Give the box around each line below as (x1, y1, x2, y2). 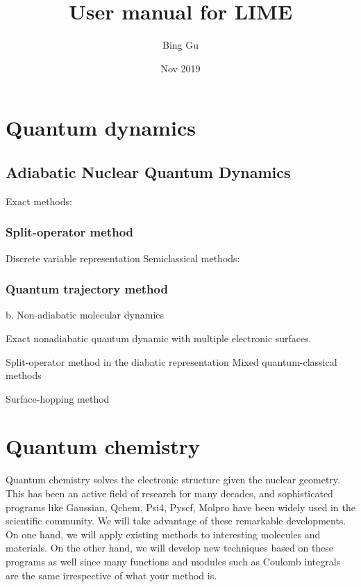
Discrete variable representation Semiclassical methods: (6, 250, 240, 265)
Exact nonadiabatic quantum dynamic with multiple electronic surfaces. (6, 330, 312, 345)
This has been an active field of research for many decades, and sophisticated (6, 486, 333, 501)
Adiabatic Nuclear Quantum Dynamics (6, 161, 291, 182)
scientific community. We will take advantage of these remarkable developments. (6, 513, 346, 528)
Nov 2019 (160, 61, 201, 75)
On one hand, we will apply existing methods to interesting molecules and (6, 526, 321, 541)
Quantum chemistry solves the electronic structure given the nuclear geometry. (6, 472, 340, 487)
